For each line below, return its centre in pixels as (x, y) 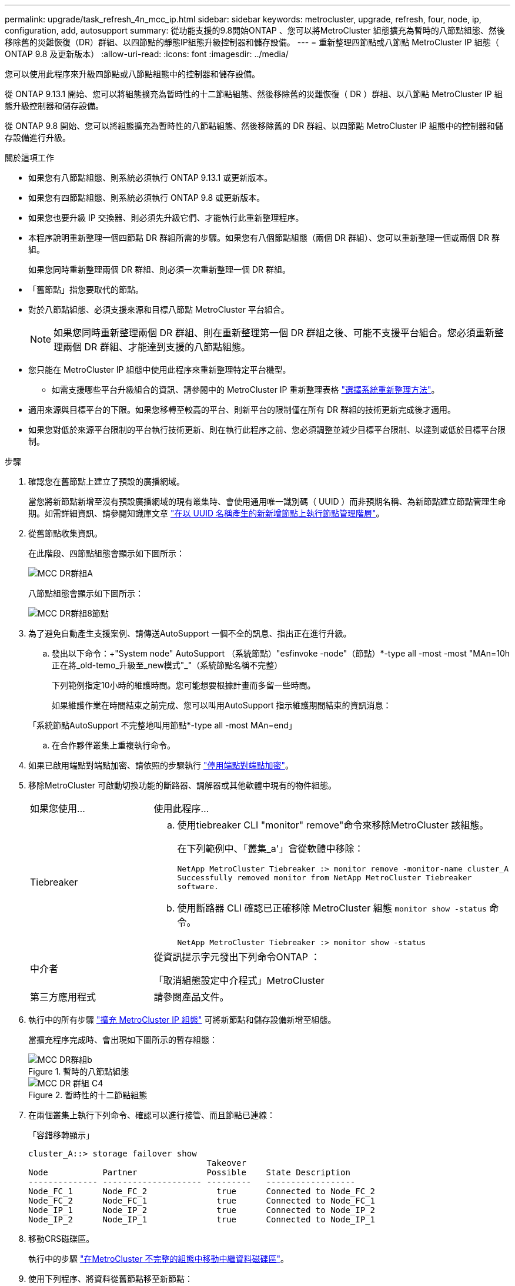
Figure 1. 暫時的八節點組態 (79, 1071)
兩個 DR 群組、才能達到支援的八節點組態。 (157, 347)
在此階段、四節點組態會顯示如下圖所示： (106, 553)
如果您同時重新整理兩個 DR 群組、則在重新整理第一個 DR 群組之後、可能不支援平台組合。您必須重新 (274, 333)
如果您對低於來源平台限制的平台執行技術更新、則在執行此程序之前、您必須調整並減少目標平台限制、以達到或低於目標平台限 (267, 430)
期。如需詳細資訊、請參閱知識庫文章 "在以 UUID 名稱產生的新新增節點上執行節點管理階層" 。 (206, 513)
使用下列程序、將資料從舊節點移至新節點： (111, 1279)
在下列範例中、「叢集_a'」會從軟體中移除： (270, 849)
